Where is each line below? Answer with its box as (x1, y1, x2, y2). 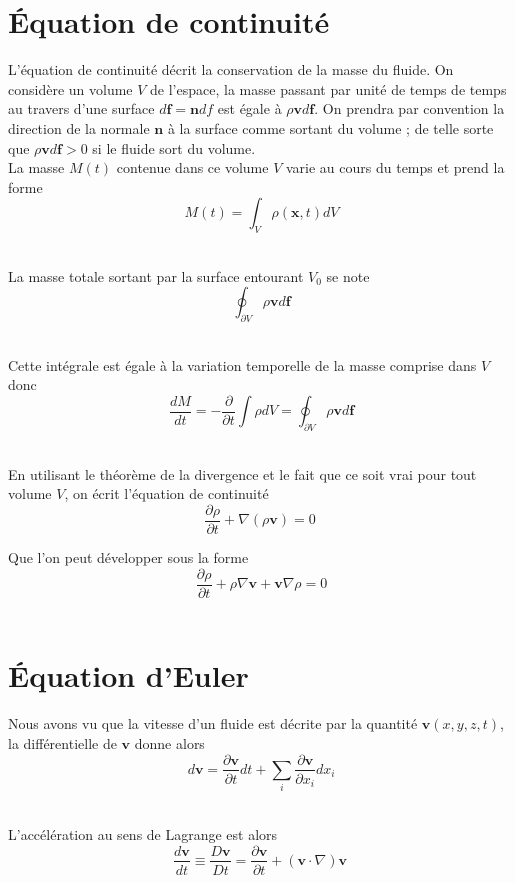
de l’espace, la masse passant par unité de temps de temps (150, 78, 507, 99)
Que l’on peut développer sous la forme (8, 546, 249, 567)
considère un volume (8, 78, 133, 99)
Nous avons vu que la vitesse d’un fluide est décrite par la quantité (8, 713, 418, 734)
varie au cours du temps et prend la (285, 157, 505, 178)
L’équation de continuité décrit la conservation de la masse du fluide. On (8, 59, 454, 80)
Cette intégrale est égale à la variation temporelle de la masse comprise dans (8, 354, 477, 375)
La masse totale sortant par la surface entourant (8, 265, 304, 286)
